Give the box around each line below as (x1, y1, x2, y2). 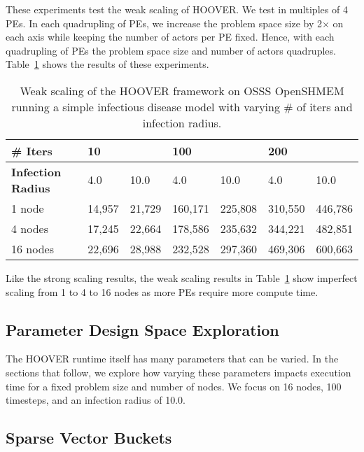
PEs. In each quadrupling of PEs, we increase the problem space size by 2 (6, 15, 322, 30)
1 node (11, 199, 44, 216)
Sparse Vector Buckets (6, 427, 172, 449)
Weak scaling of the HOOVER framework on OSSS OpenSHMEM (20, 82, 344, 99)
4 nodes (11, 220, 48, 236)
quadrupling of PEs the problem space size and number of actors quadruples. (6, 43, 336, 57)
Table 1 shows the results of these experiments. (6, 57, 209, 71)
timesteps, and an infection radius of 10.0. (6, 393, 185, 407)
